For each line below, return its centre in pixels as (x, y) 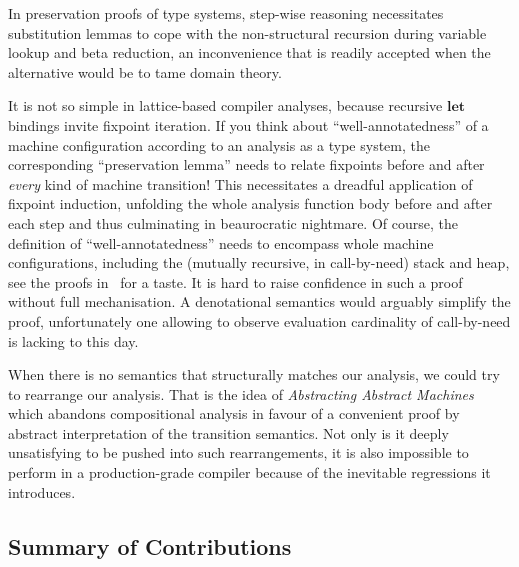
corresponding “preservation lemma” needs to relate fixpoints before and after (246, 164)
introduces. (42, 491)
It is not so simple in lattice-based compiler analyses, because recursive (225, 105)
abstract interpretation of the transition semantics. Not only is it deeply (228, 432)
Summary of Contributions (150, 545)
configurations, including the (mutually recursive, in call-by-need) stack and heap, (259, 262)
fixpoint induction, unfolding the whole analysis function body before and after (250, 203)
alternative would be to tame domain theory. (145, 71)
